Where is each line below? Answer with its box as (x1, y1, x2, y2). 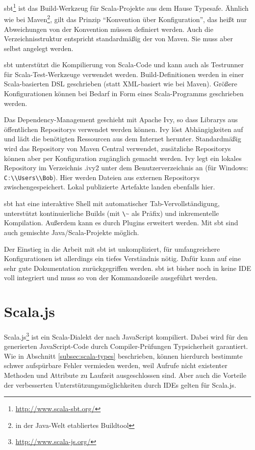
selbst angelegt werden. (4, 43, 74, 53)
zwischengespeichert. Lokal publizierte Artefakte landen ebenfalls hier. (4, 182, 215, 192)
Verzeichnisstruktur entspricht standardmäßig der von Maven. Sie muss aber (4, 33, 233, 44)
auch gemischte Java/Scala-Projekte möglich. (4, 227, 139, 237)
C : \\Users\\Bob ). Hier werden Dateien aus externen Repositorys (4, 172, 200, 182)
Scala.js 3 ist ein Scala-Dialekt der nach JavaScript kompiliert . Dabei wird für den (4, 330, 248, 342)
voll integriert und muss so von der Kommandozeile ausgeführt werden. (4, 272, 218, 283)
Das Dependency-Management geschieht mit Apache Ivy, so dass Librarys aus (4, 114, 238, 125)
